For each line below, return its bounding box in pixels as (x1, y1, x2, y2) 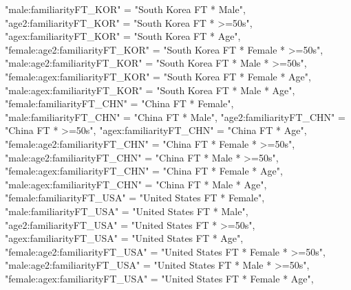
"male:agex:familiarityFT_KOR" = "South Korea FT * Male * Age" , (5, 82, 295, 97)
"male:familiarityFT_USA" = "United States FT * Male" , (5, 203, 248, 218)
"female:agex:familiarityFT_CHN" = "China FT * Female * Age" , (5, 164, 283, 178)
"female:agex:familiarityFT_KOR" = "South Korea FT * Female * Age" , (5, 69, 311, 83)
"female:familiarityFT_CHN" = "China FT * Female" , (5, 96, 234, 111)
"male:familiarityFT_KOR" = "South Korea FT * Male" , (5, 2, 246, 16)
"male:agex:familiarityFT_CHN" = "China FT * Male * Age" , (5, 177, 267, 191)
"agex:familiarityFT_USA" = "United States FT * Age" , (5, 231, 244, 245)
